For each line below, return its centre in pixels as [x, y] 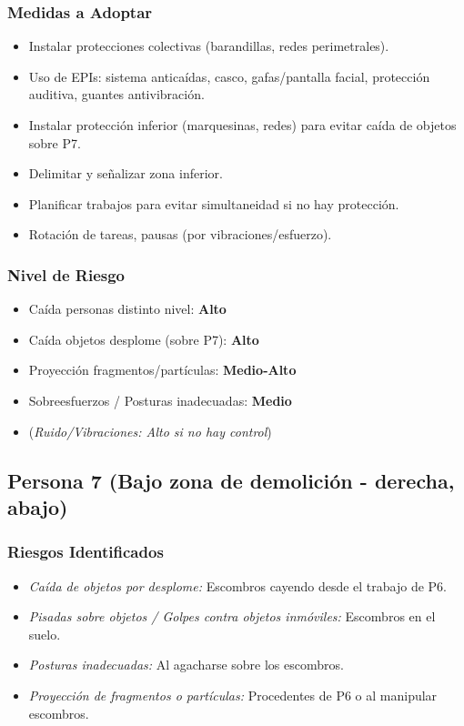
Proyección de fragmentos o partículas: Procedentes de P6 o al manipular [233, 695]
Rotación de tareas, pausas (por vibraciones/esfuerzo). [180, 234]
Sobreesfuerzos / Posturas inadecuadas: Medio [160, 400]
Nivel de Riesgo [66, 274]
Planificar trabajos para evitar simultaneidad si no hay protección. [214, 203]
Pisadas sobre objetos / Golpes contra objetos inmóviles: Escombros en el [232, 616]
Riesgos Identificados [86, 552]
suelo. [45, 634]
